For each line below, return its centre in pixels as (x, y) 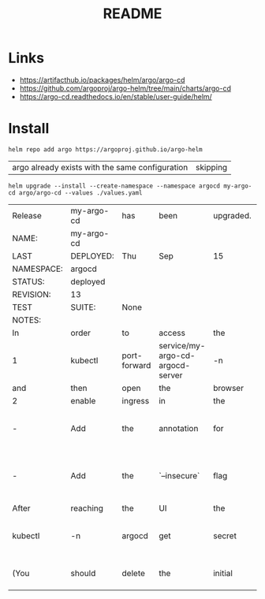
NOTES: (27, 320)
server (171, 375)
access (172, 333)
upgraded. (232, 215)
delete (134, 573)
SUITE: (83, 307)
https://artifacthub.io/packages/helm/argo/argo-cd (102, 80)
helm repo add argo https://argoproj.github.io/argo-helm (105, 149)
